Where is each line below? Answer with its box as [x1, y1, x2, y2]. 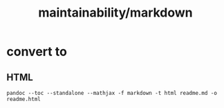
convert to [6, 44, 67, 60]
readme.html [6, 96, 41, 102]
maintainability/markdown [38, 5, 193, 21]
